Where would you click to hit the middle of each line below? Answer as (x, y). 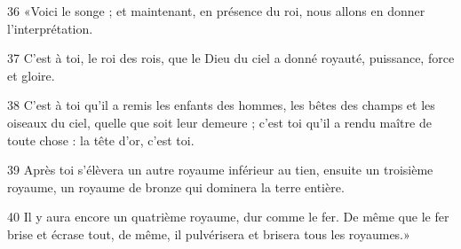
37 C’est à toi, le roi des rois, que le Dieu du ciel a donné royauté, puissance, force (231, 58)
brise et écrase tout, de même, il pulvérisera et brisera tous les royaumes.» (209, 233)
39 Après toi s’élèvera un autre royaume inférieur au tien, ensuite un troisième (220, 170)
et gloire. (31, 75)
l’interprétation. (50, 28)
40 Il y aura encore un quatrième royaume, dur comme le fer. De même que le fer (228, 217)
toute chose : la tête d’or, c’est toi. (101, 140)
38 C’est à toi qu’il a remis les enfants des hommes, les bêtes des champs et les (221, 105)
